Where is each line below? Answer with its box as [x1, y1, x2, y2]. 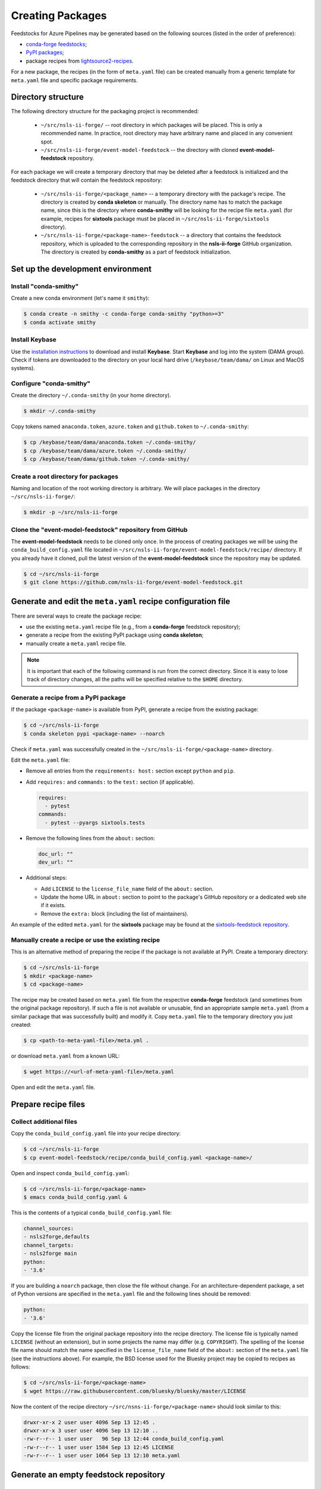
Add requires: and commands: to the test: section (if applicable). [26, 778, 195, 786]
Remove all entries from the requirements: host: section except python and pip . [26, 767, 235, 774]
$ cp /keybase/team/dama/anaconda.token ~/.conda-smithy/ [23, 439, 196, 446]
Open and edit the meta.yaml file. [11, 1084, 95, 1091]
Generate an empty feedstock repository [11, 1469, 166, 1479]
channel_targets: [23, 1242, 74, 1248]
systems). [11, 365, 36, 372]
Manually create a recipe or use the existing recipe [11, 936, 160, 944]
